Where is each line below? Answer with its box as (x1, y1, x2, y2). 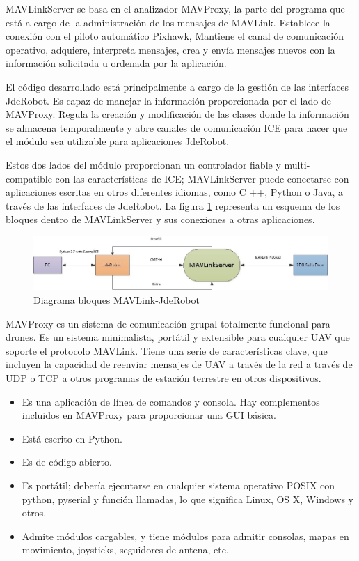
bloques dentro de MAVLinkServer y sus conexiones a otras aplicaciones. (6, 212, 315, 226)
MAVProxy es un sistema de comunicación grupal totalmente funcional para (6, 316, 330, 330)
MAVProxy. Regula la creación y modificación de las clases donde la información (6, 107, 349, 121)
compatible (6, 171, 52, 185)
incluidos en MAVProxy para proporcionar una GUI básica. (22, 408, 276, 422)
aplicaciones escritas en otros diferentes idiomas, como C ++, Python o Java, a (6, 185, 344, 199)
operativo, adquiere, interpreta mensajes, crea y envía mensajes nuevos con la (6, 42, 335, 56)
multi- (284, 157, 310, 171)
